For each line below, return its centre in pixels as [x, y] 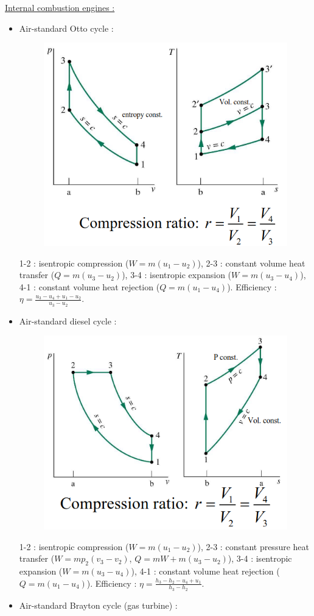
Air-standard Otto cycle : [66, 28]
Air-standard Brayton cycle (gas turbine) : [98, 605]
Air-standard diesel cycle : [68, 321]
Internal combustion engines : [60, 7]
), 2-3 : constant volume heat [251, 263]
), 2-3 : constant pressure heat [253, 546]
